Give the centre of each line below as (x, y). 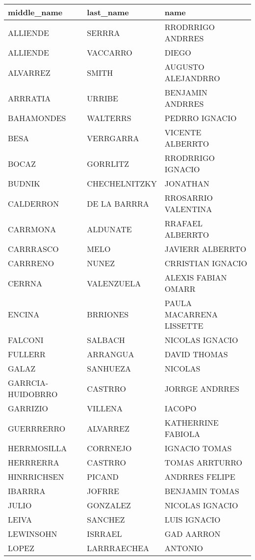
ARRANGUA (111, 354)
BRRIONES (108, 314)
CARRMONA (32, 229)
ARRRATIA (29, 98)
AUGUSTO (184, 67)
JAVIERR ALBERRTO (205, 249)
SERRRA (103, 32)
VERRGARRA (113, 138)
